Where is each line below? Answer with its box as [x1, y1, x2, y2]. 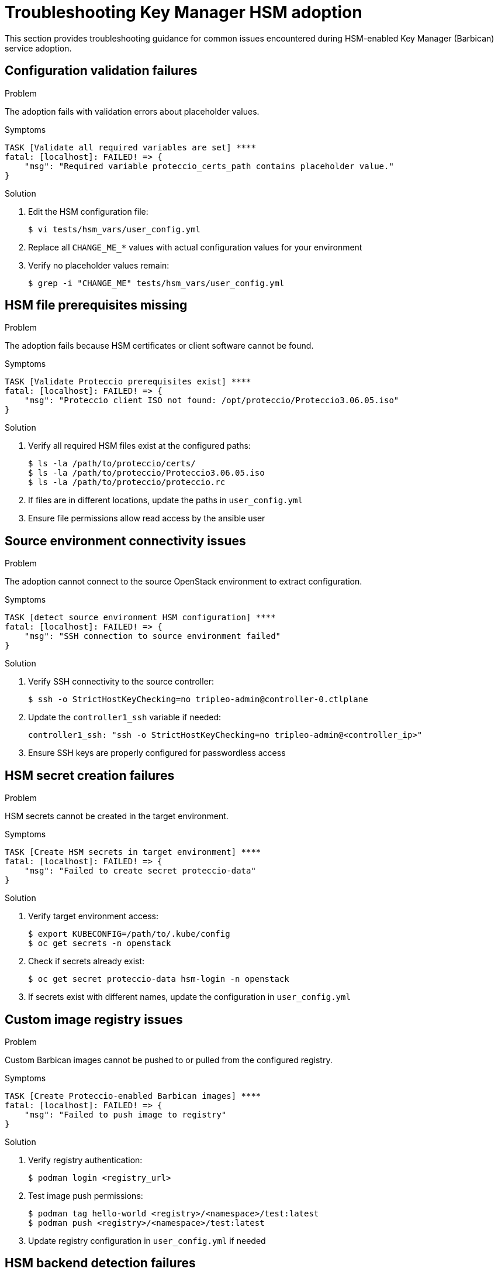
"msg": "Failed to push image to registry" [24, 1109, 227, 1119]
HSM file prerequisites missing [5, 298, 188, 313]
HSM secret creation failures [5, 768, 175, 783]
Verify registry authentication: [28, 1154, 143, 1165]
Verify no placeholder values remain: [28, 260, 170, 270]
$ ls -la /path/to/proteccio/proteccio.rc [28, 477, 226, 487]
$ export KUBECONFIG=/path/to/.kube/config [28, 929, 230, 939]
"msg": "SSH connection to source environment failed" [24, 631, 281, 641]
